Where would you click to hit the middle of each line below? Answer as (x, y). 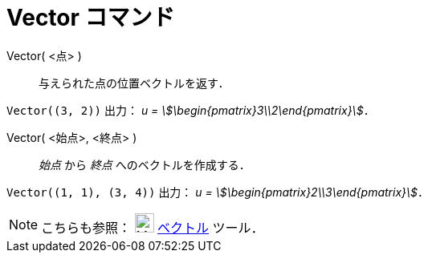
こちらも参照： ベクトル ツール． (153, 227)
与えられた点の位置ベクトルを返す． (134, 83)
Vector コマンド (91, 18)
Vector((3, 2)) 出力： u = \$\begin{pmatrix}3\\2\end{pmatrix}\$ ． (191, 110)
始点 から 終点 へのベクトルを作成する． (145, 164)
